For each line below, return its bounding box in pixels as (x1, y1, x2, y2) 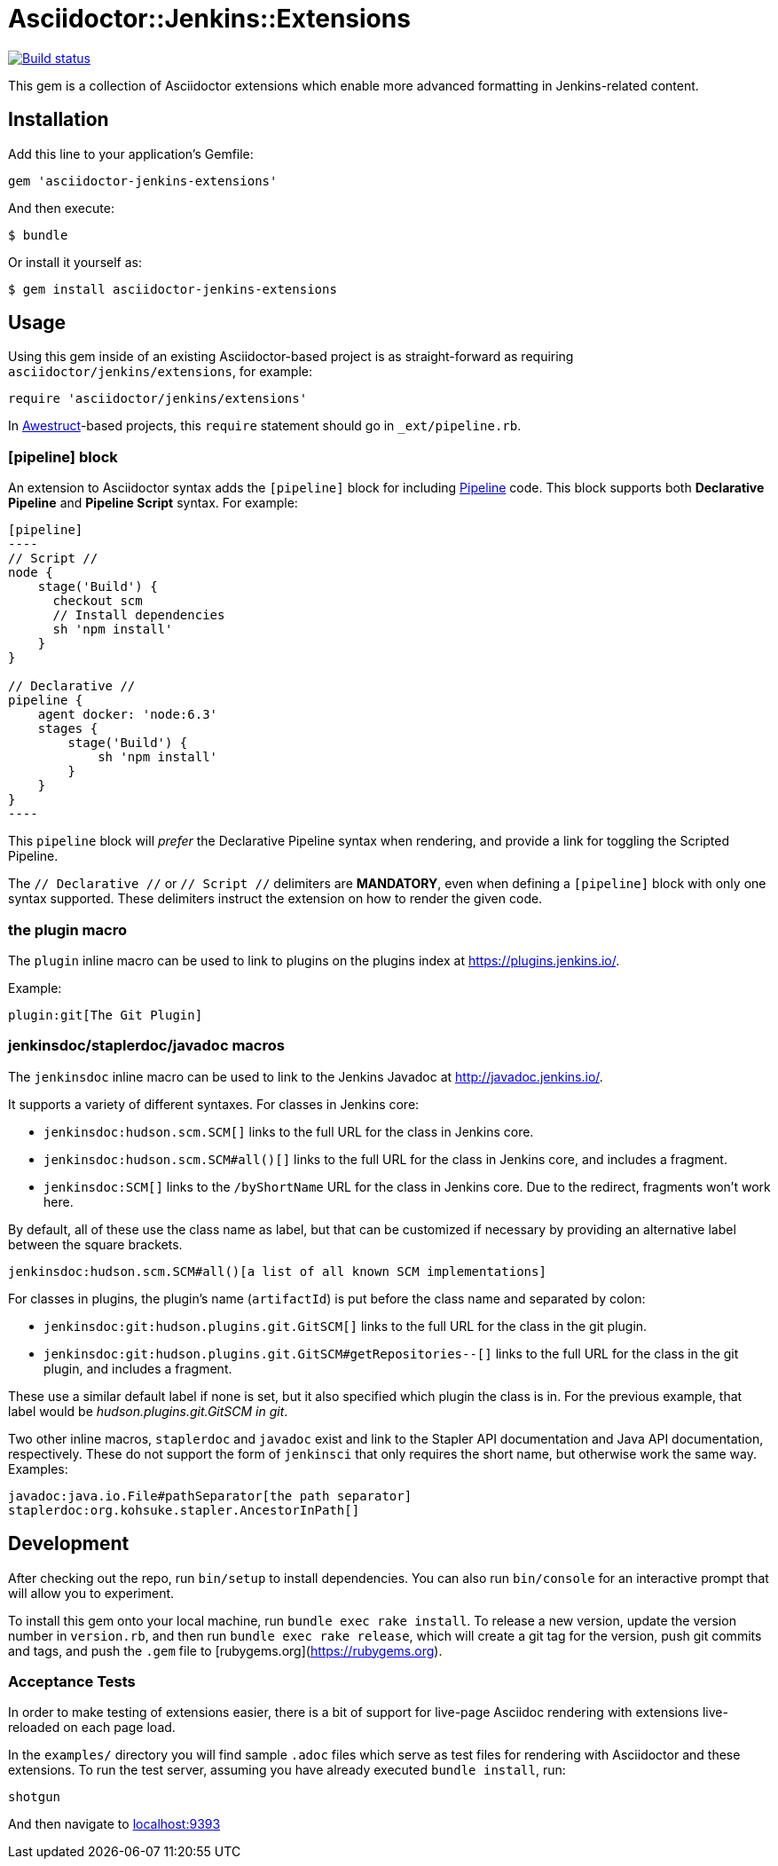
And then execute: (8, 200, 114, 216)
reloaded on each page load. (8, 1720, 176, 1736)
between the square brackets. (8, 1236, 183, 1252)
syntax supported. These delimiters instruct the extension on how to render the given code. (8, 891, 543, 907)
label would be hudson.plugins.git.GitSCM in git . (8, 1403, 288, 1419)
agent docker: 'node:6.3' (37, 707, 218, 722)
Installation (8, 108, 109, 131)
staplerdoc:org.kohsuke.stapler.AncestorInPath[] (8, 1502, 360, 1517)
